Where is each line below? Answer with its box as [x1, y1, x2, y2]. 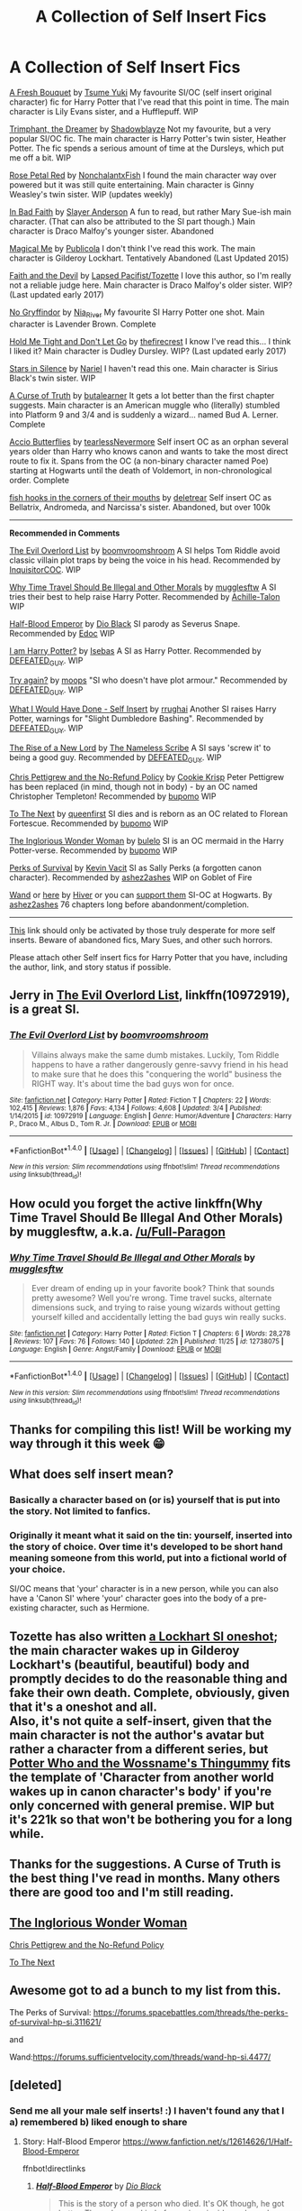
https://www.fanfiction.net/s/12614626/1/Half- [122, 2136, 293, 2147]
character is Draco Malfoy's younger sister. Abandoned [9, 225, 214, 236]
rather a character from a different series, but [9, 1741, 269, 1757]
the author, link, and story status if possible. [9, 961, 172, 972]
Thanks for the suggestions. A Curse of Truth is [9, 1857, 281, 1872]
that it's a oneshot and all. [9, 1699, 157, 1714]
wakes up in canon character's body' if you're [9, 1784, 272, 1799]
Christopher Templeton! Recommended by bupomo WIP [9, 791, 217, 802]
